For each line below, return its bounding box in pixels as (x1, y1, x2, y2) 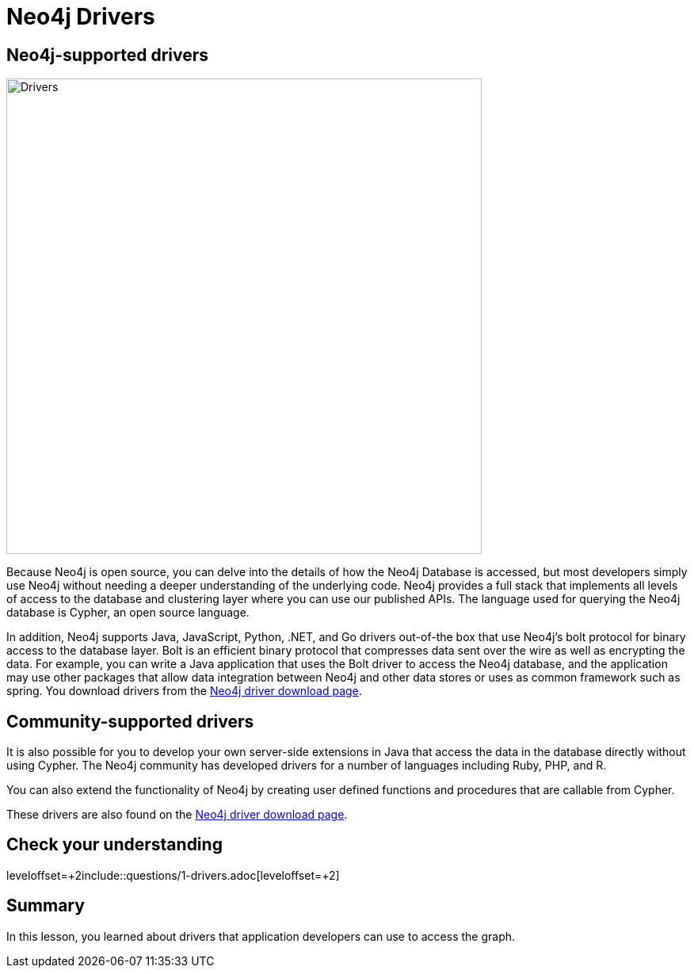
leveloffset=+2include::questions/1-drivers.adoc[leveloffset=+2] (6, 868, 340, 882)
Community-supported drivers (6, 711, 254, 731)
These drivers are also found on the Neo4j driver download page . (6, 808, 348, 822)
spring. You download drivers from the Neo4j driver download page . (6, 684, 362, 698)
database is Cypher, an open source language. (6, 605, 250, 620)
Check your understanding (6, 835, 223, 855)
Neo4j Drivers (6, 3, 155, 30)
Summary (6, 896, 85, 916)
